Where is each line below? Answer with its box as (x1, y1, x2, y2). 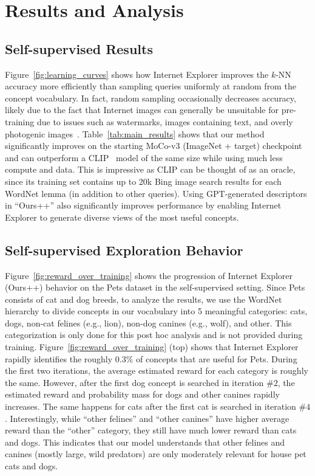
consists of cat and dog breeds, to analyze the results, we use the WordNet (5, 292, 282, 305)
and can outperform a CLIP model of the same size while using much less (5, 151, 283, 164)
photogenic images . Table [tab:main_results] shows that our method (5, 127, 265, 140)
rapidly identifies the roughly (5, 352, 113, 365)
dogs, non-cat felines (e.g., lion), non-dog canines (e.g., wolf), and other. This (5, 316, 292, 329)
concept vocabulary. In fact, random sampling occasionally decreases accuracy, (5, 91, 296, 104)
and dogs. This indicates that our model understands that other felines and (5, 435, 285, 448)
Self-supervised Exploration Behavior (5, 240, 243, 259)
